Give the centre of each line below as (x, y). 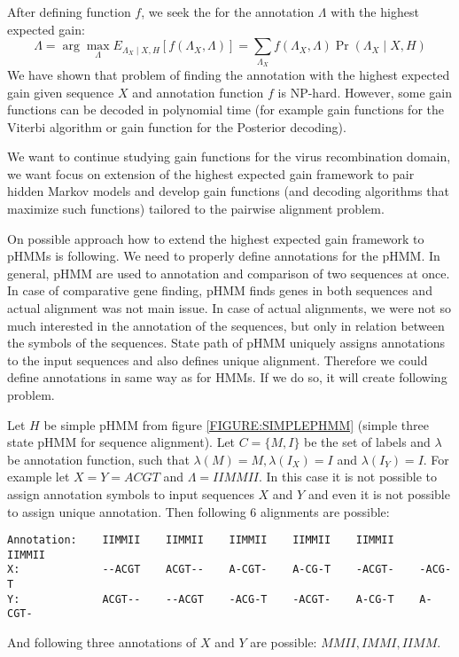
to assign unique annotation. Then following (127, 511)
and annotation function (198, 92)
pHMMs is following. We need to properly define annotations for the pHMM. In (224, 256)
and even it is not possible (379, 493)
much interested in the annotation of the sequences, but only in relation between (226, 325)
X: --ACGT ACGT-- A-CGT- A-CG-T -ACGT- (201, 570)
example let (39, 477)
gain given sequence (61, 92)
